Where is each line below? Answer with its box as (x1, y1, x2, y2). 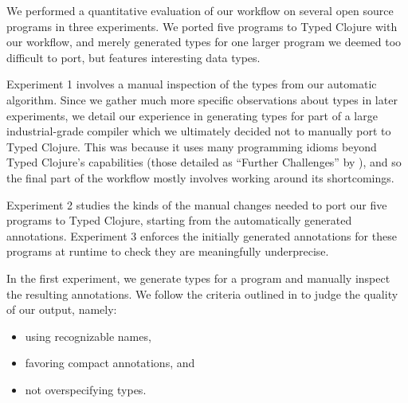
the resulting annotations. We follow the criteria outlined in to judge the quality (6, 285, 398, 302)
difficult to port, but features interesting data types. (6, 49, 261, 65)
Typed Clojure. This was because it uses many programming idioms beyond (6, 138, 377, 155)
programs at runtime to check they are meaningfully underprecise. (6, 243, 329, 260)
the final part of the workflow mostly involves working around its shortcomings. (6, 169, 394, 186)
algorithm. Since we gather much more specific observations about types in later (6, 91, 398, 108)
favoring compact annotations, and (25, 354, 195, 371)
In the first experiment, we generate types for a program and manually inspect (6, 269, 390, 286)
